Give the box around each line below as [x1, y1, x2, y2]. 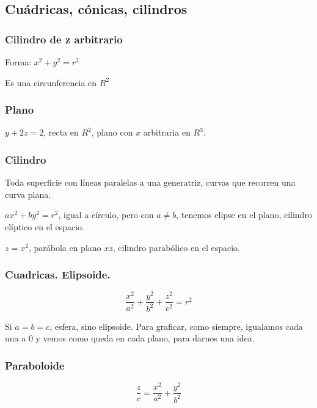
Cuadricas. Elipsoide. [5, 267, 111, 282]
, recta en [43, 126, 79, 139]
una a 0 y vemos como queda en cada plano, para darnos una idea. [5, 332, 255, 344]
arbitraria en [143, 126, 191, 139]
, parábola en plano [28, 241, 101, 253]
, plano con [91, 126, 133, 139]
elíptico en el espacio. [5, 220, 84, 233]
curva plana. [5, 188, 51, 200]
